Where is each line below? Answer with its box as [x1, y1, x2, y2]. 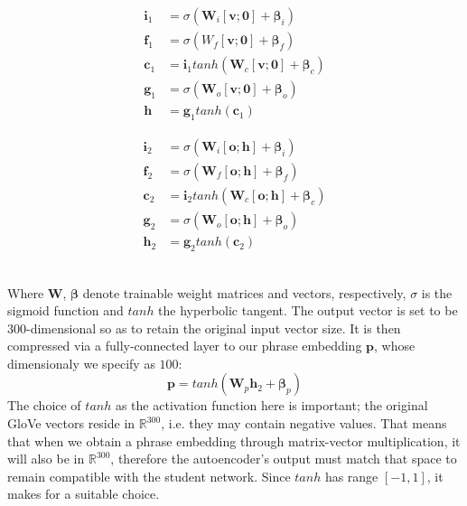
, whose [374, 336, 416, 355]
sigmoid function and [7, 301, 124, 320]
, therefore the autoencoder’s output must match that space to [110, 449, 457, 468]
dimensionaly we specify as [7, 353, 155, 372]
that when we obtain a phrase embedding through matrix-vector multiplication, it [7, 431, 461, 450]
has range [324, 466, 378, 485]
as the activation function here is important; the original [115, 396, 428, 415]
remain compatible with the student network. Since [7, 466, 291, 485]
